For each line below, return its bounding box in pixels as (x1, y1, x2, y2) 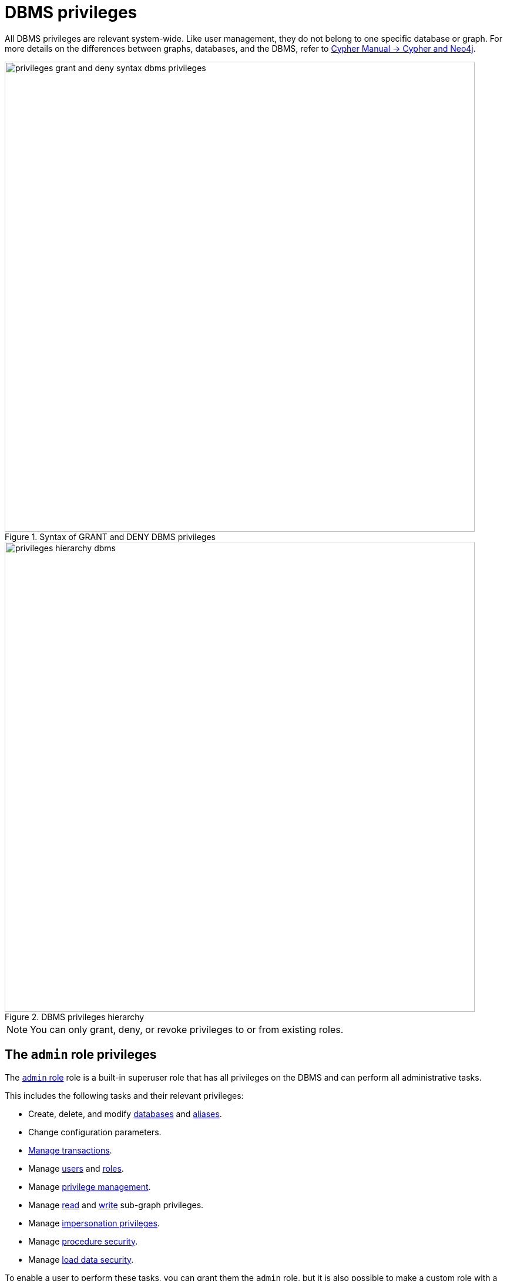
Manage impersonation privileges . (28, 1218, 160, 1228)
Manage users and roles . (28, 1163, 124, 1173)
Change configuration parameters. (28, 1126, 162, 1137)
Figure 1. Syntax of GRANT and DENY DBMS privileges (5, 531, 216, 542)
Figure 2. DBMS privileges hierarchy (5, 1011, 145, 1022)
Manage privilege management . (28, 1181, 151, 1192)
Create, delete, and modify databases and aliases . (28, 1108, 222, 1119)
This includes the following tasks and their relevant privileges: (5, 1090, 244, 1101)
